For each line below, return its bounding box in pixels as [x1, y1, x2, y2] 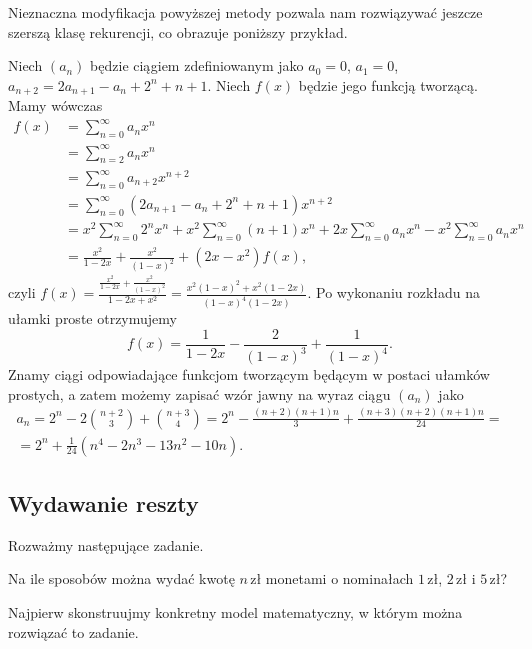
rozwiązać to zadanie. [8, 621, 139, 642]
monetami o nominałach [265, 568, 414, 589]
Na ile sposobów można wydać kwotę [8, 568, 235, 589]
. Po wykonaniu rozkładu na [307, 282, 481, 303]
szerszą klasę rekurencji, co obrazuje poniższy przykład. [8, 21, 348, 42]
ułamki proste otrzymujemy [8, 308, 177, 329]
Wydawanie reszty [8, 488, 199, 519]
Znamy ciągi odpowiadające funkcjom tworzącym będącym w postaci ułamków [8, 364, 490, 385]
